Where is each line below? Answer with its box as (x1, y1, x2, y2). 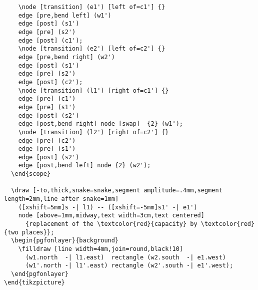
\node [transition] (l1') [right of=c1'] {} (18, 87, 169, 94)
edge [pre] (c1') (18, 95, 76, 103)
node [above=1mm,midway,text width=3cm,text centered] (18, 212, 204, 219)
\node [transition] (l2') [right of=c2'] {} (18, 128, 169, 136)
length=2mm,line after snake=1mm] (4, 195, 119, 203)
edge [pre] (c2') (18, 137, 76, 144)
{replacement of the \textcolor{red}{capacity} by (25, 220, 197, 228)
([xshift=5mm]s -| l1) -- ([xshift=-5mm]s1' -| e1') (18, 203, 197, 211)
